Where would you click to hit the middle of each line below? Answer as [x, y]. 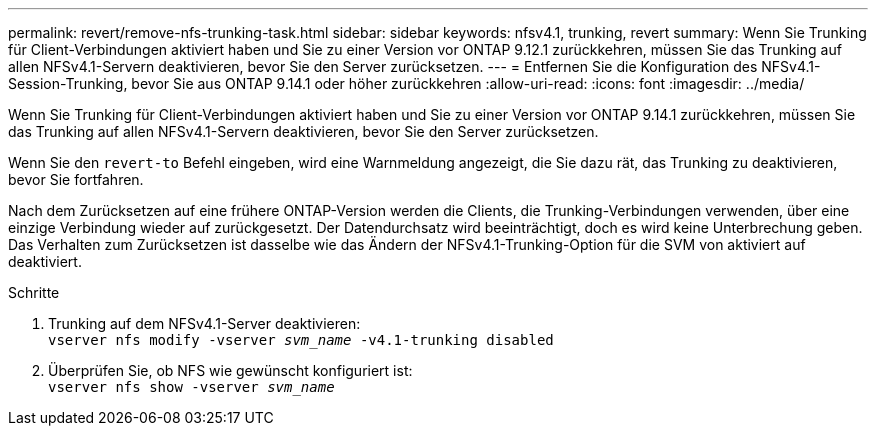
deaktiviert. [45, 261]
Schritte [34, 292]
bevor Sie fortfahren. [76, 179]
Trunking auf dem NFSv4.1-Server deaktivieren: [204, 323]
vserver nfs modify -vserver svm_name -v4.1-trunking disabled [301, 340]
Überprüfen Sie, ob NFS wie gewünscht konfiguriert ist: [230, 370]
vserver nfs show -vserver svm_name [191, 387]
